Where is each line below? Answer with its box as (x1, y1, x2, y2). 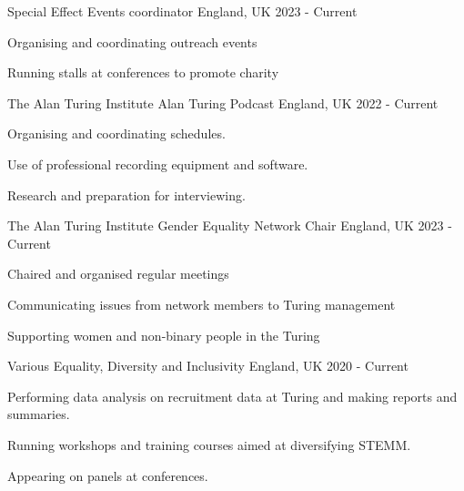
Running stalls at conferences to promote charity (7, 63, 279, 82)
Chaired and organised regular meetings (7, 264, 229, 283)
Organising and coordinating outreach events (7, 32, 257, 51)
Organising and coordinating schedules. (7, 124, 226, 143)
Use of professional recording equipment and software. (7, 154, 308, 173)
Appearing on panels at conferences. (7, 465, 208, 485)
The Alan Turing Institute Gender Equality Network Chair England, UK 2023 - (7, 216, 452, 235)
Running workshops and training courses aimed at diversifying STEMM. (7, 435, 411, 454)
